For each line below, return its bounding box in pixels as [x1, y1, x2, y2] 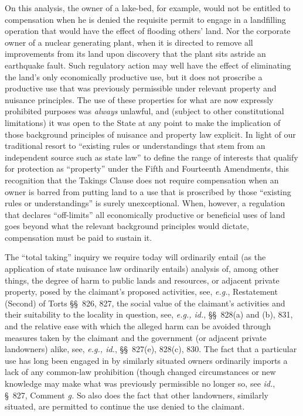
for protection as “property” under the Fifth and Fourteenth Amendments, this [5, 162, 290, 175]
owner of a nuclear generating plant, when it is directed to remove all [5, 36, 253, 48]
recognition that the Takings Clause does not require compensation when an [5, 173, 279, 186]
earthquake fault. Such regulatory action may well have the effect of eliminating [5, 59, 291, 71]
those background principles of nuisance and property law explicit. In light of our [5, 128, 296, 140]
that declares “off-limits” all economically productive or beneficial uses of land [5, 208, 285, 220]
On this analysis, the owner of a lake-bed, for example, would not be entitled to [5, 2, 291, 13]
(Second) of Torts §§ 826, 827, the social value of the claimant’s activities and [5, 296, 285, 309]
